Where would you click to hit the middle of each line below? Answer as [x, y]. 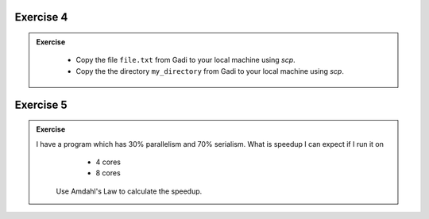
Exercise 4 [41, 17]
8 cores [108, 173]
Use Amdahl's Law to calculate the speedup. [129, 191]
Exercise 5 [41, 104]
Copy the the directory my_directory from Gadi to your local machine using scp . [210, 71]
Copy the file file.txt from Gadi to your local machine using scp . [186, 60]
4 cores [108, 162]
